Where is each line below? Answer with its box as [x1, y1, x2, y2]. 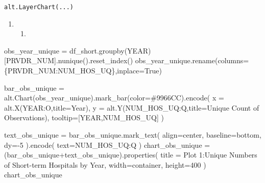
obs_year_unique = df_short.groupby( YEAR [4, 45, 148, 56]
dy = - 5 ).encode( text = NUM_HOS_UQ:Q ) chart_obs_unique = [4, 139, 210, 150]
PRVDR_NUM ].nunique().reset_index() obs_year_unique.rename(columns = [6, 55, 249, 66]
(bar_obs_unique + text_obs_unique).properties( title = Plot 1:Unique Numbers [4, 149, 257, 160]
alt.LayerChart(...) [4, 4, 74, 11]
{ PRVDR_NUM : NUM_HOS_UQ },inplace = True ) [4, 65, 162, 76]
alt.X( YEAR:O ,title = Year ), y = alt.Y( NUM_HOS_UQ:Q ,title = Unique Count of [4, 102, 259, 113]
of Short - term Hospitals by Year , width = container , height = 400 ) [4, 159, 206, 170]
